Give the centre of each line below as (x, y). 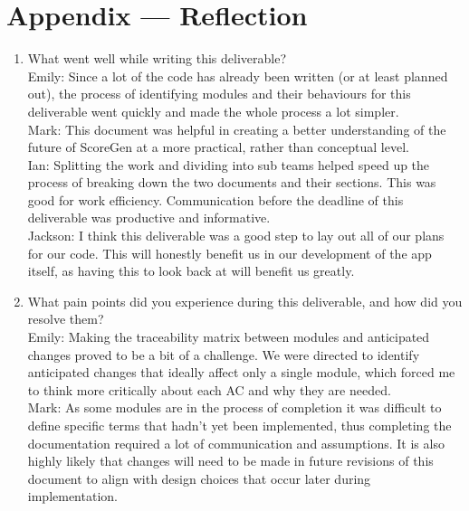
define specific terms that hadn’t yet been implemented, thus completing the (239, 425)
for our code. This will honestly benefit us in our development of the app (230, 253)
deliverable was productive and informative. (149, 218)
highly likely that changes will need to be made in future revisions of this (230, 461)
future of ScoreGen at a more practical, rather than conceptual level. (218, 147)
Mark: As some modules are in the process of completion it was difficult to (234, 407)
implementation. (72, 496)
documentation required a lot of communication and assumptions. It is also (236, 443)
